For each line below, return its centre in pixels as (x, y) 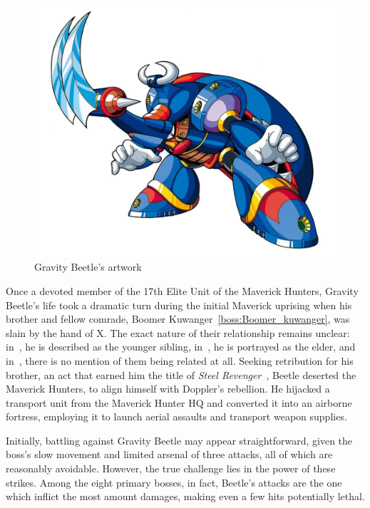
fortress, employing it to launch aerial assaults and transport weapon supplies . (176, 416)
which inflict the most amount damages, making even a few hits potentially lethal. (185, 496)
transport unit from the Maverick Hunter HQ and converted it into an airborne (179, 402)
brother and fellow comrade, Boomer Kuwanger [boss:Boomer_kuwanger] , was (178, 319)
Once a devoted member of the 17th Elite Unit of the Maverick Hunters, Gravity (182, 290)
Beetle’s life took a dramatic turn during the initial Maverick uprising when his (179, 305)
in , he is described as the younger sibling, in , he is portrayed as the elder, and (181, 347)
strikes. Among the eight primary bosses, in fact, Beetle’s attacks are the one (174, 482)
